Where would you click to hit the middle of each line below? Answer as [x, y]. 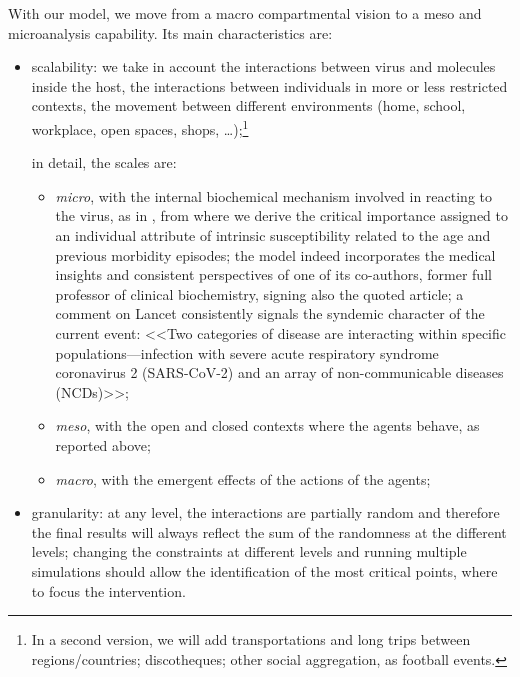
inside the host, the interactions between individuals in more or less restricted [269, 85]
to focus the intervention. [108, 590]
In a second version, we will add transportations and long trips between [251, 639]
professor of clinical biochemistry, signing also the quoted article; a [259, 293]
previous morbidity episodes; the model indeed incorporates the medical [275, 254]
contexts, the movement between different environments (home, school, [248, 105]
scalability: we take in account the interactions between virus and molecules [263, 66]
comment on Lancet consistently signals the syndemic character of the [270, 313]
